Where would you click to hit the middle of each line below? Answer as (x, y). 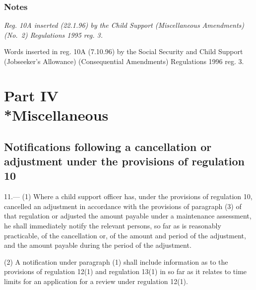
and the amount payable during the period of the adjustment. (98, 245)
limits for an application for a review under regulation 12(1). (96, 281)
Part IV (31, 95)
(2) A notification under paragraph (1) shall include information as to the (116, 261)
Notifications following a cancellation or (108, 146)
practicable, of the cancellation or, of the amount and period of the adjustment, (125, 235)
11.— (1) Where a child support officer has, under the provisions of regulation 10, (128, 196)
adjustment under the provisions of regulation (125, 161)
